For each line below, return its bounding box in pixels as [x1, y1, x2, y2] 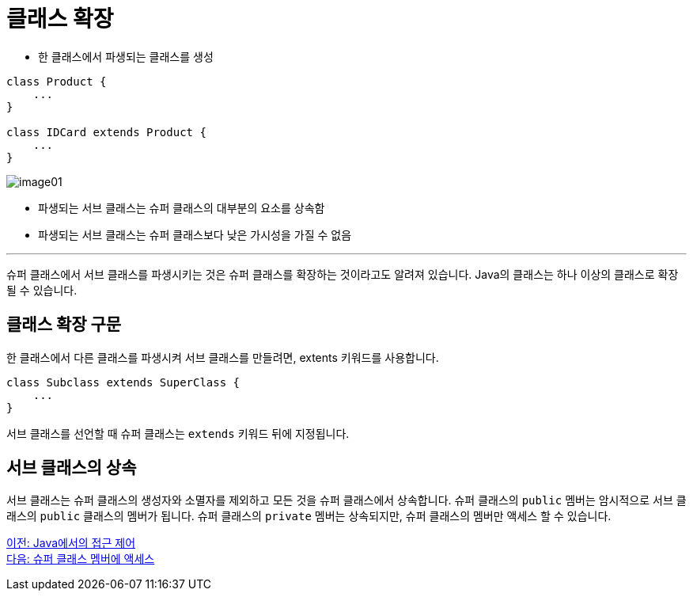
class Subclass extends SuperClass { [6, 375, 240, 389]
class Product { [6, 74, 107, 88]
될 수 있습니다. [6, 283, 78, 297]
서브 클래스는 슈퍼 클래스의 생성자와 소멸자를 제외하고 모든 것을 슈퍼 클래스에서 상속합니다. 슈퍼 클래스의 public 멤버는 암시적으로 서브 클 [6, 493, 687, 508]
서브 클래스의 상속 [6, 458, 137, 478]
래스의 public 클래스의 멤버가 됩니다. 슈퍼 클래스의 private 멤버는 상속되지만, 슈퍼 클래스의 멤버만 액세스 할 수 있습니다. [6, 509, 612, 523]
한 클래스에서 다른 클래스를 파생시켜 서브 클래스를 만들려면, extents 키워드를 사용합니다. [6, 350, 439, 364]
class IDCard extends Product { [6, 125, 206, 139]
